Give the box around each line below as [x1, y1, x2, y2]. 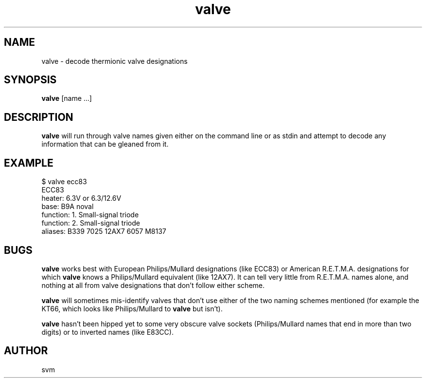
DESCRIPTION [4, 111, 73, 123]
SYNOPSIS [4, 74, 57, 86]
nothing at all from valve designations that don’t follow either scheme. [41, 281, 265, 289]
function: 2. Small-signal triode [41, 219, 140, 228]
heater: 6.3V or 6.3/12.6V [41, 194, 122, 203]
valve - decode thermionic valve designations [41, 57, 188, 65]
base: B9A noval [41, 202, 94, 211]
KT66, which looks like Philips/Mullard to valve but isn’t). [41, 304, 223, 313]
